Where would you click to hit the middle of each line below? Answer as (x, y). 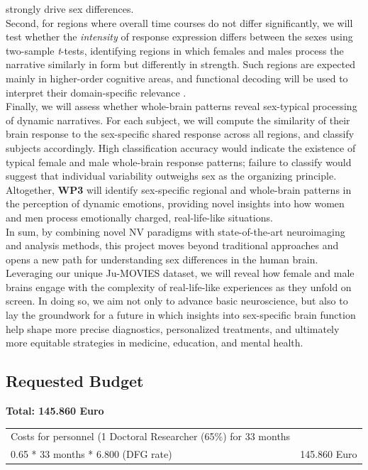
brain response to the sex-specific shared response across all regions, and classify (180, 134)
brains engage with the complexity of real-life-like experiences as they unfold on (179, 286)
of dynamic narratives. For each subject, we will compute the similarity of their (178, 120)
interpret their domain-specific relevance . (96, 92)
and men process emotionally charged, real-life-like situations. (139, 217)
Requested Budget (75, 381)
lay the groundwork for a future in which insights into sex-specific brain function (181, 315)
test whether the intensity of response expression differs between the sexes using (179, 37)
